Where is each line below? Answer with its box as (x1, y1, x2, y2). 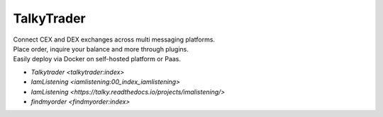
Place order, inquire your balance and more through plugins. (13, 44, 189, 53)
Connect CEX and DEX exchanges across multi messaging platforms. (13, 35, 216, 44)
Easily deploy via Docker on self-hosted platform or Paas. (13, 55, 181, 63)
